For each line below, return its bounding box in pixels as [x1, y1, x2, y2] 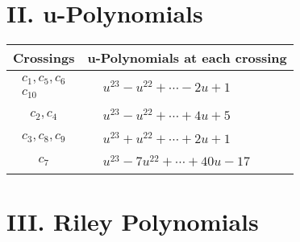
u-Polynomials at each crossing [87, 48, 287, 68]
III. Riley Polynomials [6, 205, 259, 238]
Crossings [13, 48, 75, 68]
